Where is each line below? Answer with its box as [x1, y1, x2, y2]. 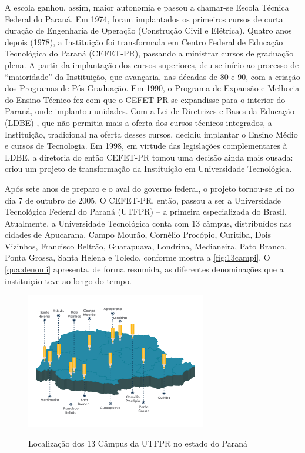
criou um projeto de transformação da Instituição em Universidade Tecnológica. [5, 162, 292, 175]
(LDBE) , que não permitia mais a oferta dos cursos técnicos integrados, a [5, 116, 272, 128]
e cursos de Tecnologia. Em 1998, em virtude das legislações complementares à [5, 139, 287, 152]
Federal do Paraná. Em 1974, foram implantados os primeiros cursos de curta [5, 12, 283, 25]
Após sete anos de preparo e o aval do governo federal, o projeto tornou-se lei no [5, 182, 294, 194]
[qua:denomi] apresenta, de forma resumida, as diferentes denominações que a [5, 263, 284, 275]
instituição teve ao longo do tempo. [5, 274, 132, 287]
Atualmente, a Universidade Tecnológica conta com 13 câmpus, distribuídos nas [5, 216, 292, 229]
